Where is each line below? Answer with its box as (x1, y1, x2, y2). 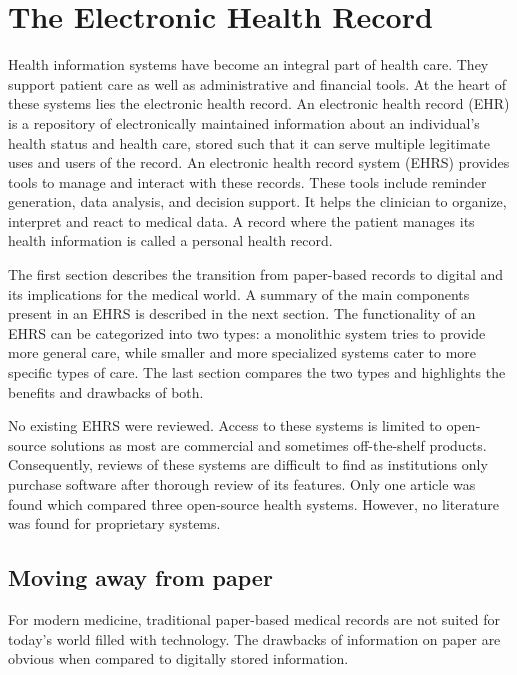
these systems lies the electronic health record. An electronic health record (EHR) (8, 93, 510, 114)
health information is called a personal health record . (8, 230, 333, 251)
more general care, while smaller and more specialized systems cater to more (8, 342, 477, 363)
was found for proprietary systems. (8, 513, 221, 534)
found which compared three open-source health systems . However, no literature (8, 493, 499, 514)
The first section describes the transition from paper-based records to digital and (8, 264, 504, 285)
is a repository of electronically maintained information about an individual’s (8, 112, 480, 133)
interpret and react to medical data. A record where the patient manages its (8, 210, 475, 231)
